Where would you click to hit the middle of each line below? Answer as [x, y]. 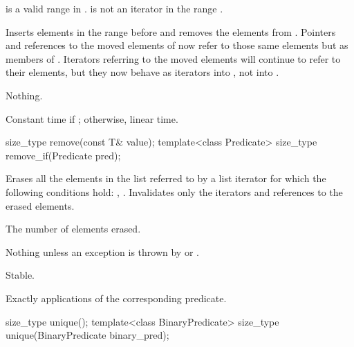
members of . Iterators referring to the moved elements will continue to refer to [173, 58]
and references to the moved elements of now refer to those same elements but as [177, 45]
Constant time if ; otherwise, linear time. [92, 118]
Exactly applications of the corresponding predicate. [116, 298]
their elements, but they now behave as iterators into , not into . [142, 72]
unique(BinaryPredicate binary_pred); [87, 335]
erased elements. [40, 205]
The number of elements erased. [73, 229]
